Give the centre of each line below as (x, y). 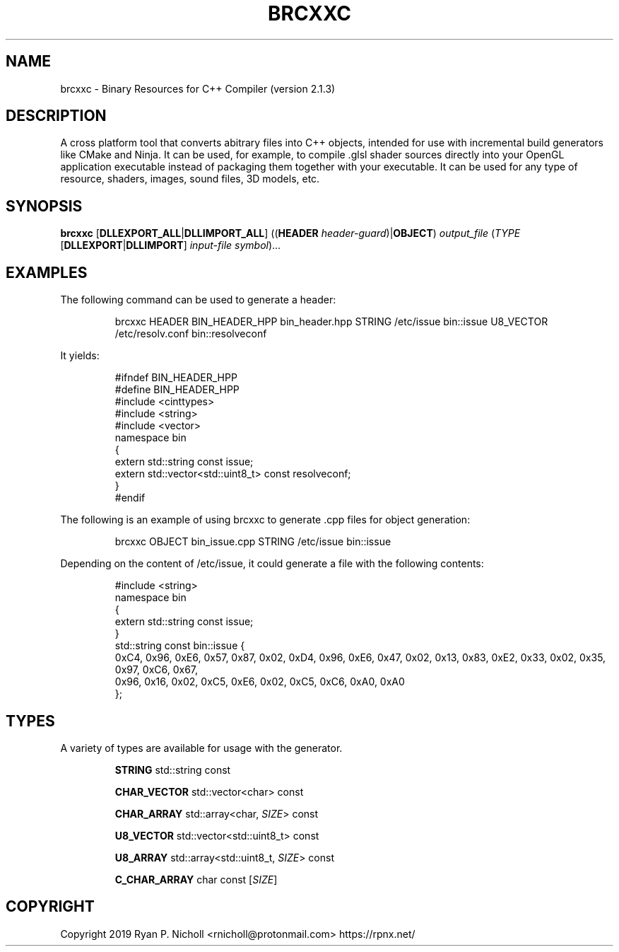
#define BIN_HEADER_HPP (177, 390)
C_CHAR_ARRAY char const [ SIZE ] (196, 879)
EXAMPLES (47, 272)
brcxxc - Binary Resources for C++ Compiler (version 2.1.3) (198, 88)
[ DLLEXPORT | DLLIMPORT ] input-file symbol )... (171, 245)
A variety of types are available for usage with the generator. (201, 748)
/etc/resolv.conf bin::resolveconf (191, 334)
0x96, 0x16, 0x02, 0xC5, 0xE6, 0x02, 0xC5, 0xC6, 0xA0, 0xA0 (260, 682)
